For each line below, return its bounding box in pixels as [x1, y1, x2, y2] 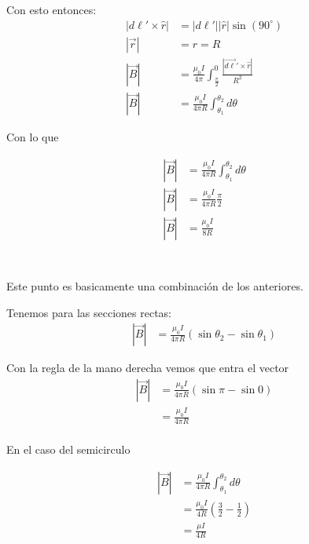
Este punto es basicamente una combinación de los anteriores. [6, 277, 303, 294]
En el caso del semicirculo [6, 440, 131, 457]
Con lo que [6, 129, 59, 145]
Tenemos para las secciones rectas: [6, 304, 172, 320]
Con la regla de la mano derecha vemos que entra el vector [6, 360, 289, 376]
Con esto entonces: [6, 2, 97, 17]
